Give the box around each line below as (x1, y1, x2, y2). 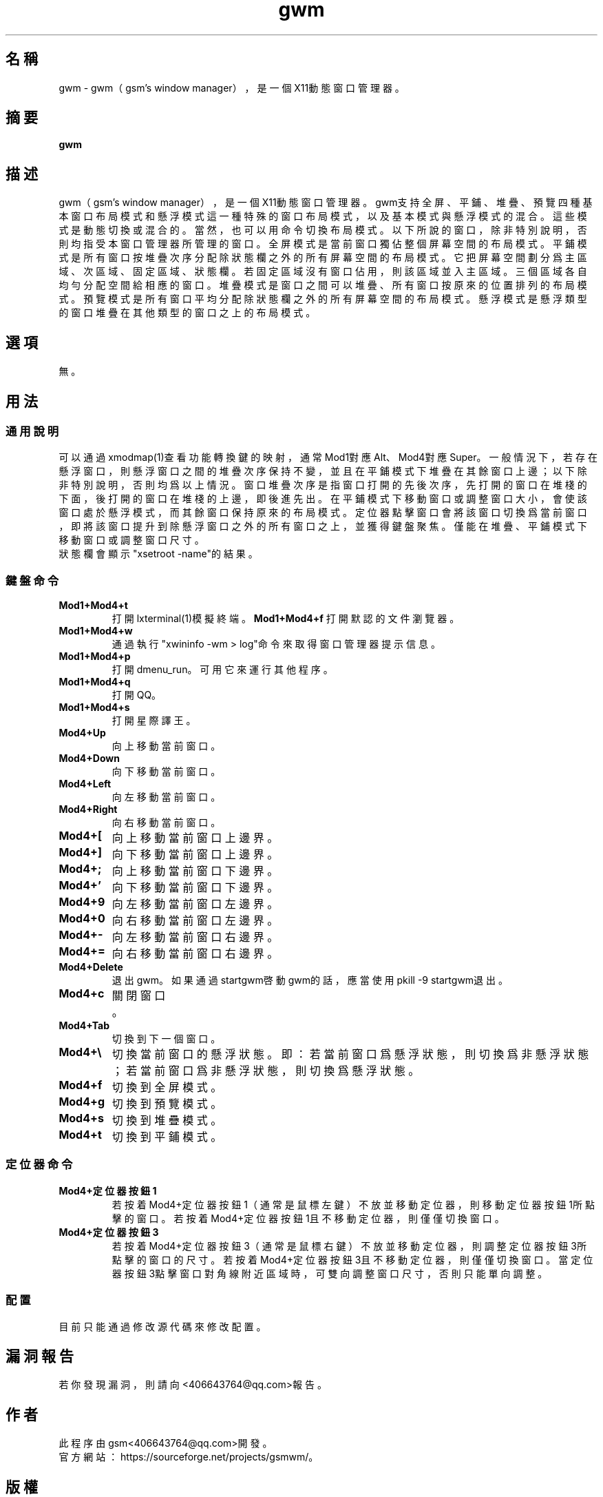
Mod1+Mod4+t (59, 599, 128, 612)
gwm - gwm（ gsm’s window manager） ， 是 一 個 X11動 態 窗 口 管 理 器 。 (59, 81, 405, 94)
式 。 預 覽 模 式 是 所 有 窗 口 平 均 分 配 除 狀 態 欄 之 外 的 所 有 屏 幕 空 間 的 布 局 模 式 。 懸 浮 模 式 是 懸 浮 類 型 (59, 293, 587, 305)
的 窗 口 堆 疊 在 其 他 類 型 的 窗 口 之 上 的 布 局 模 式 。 (59, 307, 316, 319)
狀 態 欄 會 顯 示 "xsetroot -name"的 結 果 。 (59, 548, 258, 560)
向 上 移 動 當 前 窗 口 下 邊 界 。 (112, 864, 279, 878)
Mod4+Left (59, 778, 112, 790)
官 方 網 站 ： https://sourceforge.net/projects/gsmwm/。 (59, 1451, 319, 1463)
